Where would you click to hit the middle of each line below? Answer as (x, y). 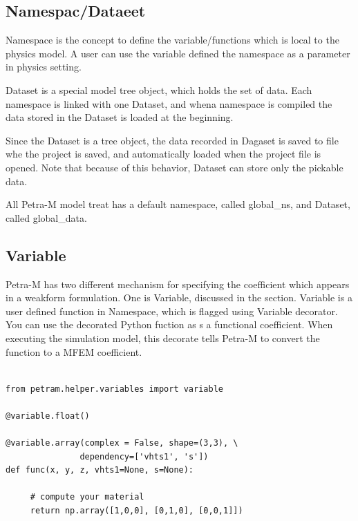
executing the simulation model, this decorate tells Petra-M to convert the (163, 338)
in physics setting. (44, 67)
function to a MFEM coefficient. (74, 351)
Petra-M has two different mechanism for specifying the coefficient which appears (178, 284)
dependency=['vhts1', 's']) (144, 456)
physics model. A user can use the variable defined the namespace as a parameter (178, 53)
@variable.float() (48, 416)
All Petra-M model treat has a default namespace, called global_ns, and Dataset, (178, 204)
